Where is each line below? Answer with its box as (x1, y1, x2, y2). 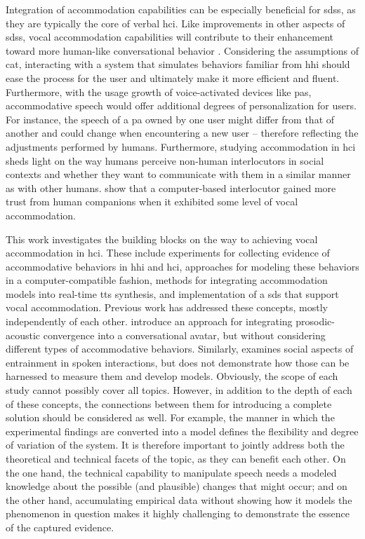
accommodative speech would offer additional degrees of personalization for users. (6, 98, 357, 113)
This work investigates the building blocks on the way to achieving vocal (6, 231, 318, 246)
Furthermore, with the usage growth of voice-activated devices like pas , (6, 84, 312, 99)
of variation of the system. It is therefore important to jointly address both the (6, 437, 345, 452)
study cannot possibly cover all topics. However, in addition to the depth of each (6, 383, 352, 397)
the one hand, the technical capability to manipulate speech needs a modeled (6, 465, 337, 479)
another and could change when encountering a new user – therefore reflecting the (6, 125, 359, 140)
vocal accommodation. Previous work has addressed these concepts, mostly (6, 300, 328, 315)
